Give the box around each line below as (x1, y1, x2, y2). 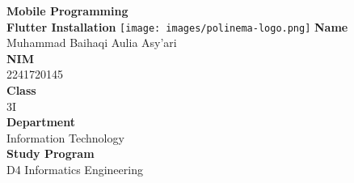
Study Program (6, 145, 95, 162)
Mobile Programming (6, 2, 129, 19)
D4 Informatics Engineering (6, 161, 143, 177)
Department (6, 113, 75, 130)
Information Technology (6, 129, 124, 146)
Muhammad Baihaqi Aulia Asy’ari (6, 34, 177, 51)
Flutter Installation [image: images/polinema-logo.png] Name (6, 18, 348, 35)
